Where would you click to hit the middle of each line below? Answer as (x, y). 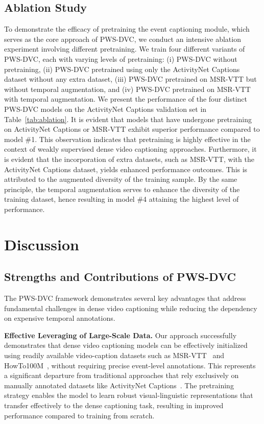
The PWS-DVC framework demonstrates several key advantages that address (125, 298)
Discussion (42, 244)
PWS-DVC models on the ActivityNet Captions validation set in (105, 109)
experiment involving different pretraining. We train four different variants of (125, 49)
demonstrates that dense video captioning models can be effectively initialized (126, 345)
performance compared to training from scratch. (79, 415)
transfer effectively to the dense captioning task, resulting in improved (114, 405)
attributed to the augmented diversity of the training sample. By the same (121, 179)
